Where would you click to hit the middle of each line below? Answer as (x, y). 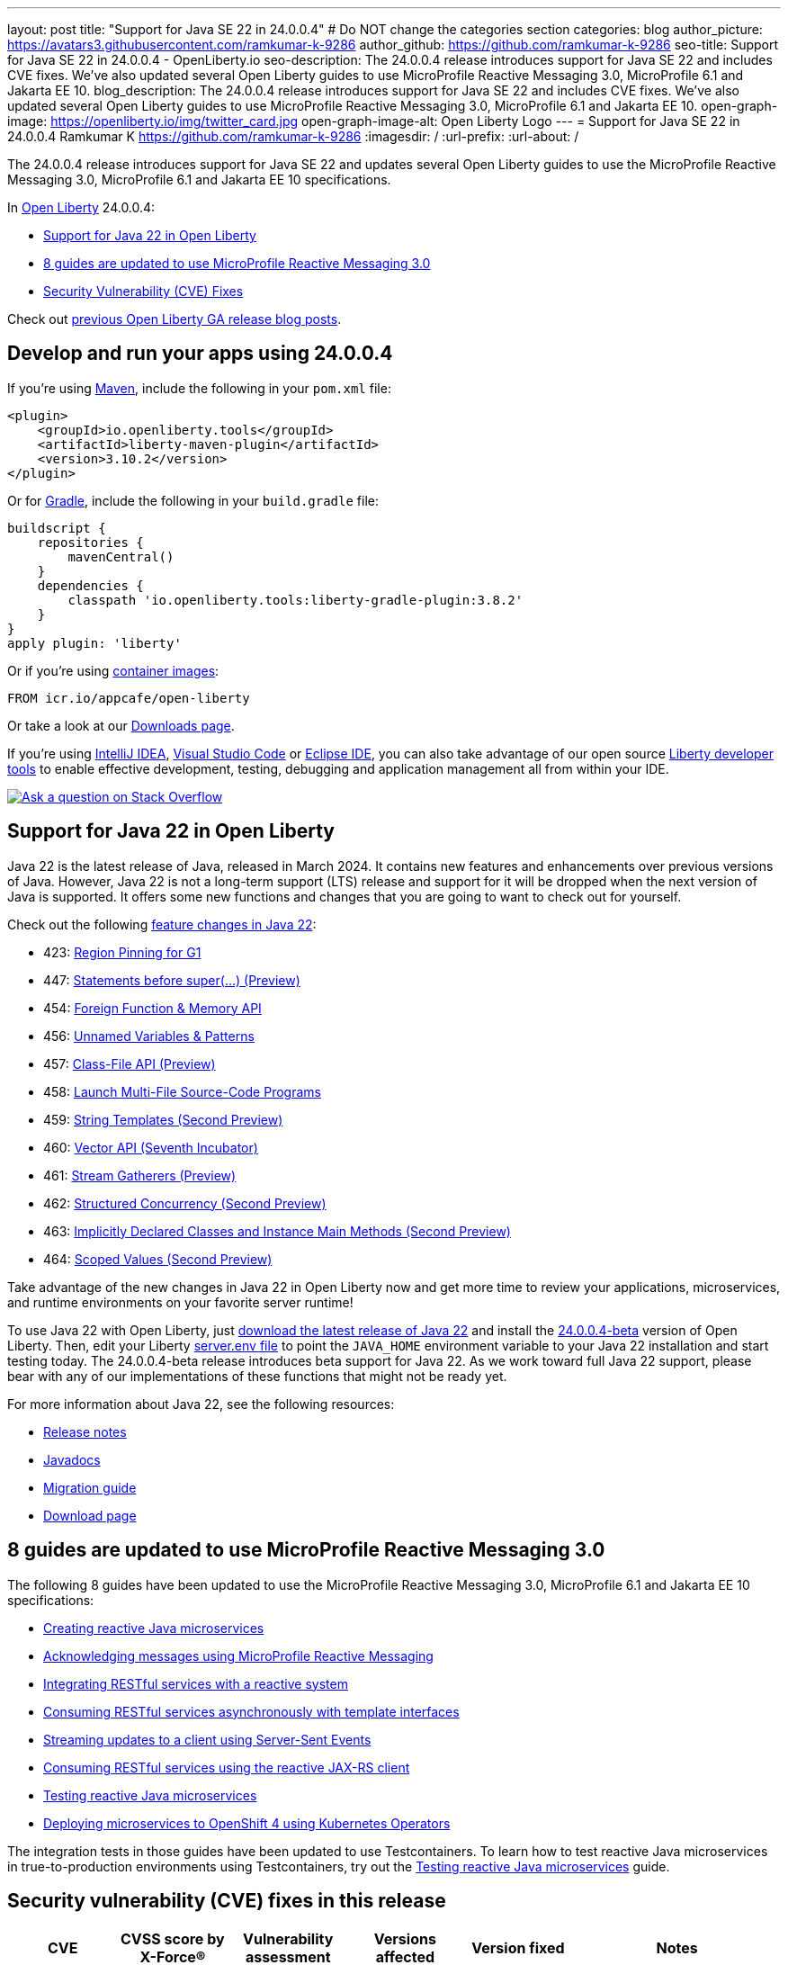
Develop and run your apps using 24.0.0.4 (200, 354)
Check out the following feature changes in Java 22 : (162, 924)
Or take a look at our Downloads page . (121, 725)
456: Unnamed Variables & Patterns (149, 1036)
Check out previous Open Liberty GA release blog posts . (175, 319)
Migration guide (90, 1487)
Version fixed (518, 1948)
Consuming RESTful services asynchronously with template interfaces (251, 1711)
